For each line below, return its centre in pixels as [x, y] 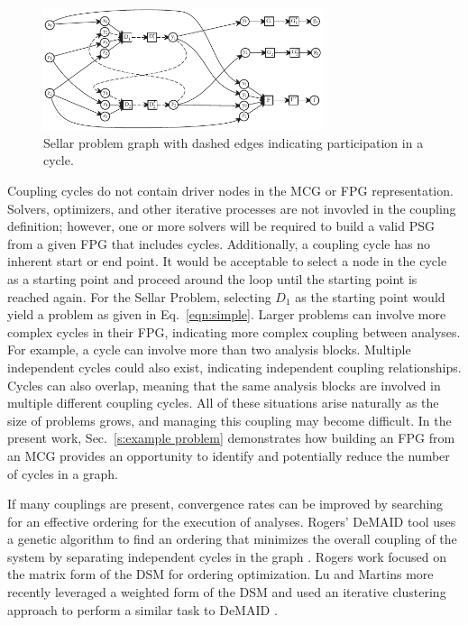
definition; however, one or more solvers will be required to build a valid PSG [221, 226]
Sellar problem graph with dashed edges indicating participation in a [234, 142]
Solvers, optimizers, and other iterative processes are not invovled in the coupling [232, 208]
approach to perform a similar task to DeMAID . [142, 609]
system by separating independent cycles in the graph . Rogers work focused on [227, 556]
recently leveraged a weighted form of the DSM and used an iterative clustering [227, 592]
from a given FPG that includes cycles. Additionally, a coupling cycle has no [219, 243]
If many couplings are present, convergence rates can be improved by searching [225, 504]
